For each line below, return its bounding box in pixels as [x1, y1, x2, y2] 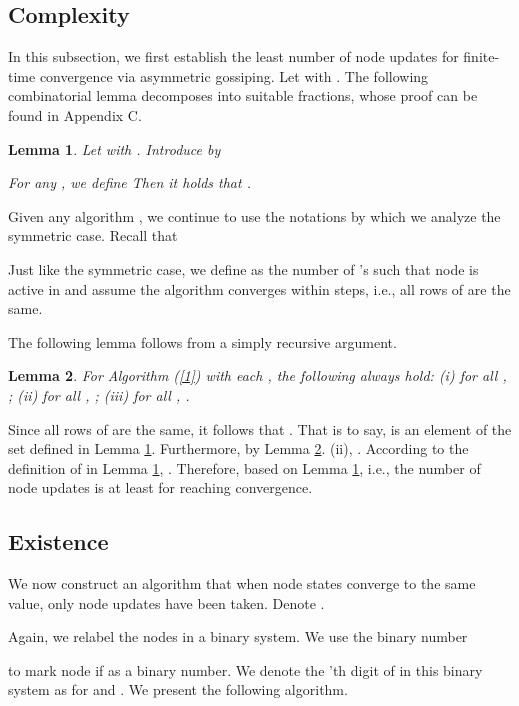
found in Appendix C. [8, 104, 142, 125]
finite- [463, 46, 500, 67]
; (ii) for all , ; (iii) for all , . [8, 384, 190, 405]
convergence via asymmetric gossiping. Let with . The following [39, 65, 429, 86]
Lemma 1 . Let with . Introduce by [8, 138, 221, 159]
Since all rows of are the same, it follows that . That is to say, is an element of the [8, 418, 512, 439]
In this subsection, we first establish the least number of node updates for [8, 46, 459, 67]
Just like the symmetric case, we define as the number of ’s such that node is [8, 258, 479, 279]
